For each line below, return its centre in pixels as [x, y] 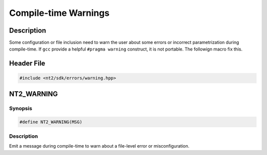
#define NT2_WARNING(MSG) [51, 122]
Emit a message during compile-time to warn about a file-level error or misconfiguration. [99, 146]
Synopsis [21, 108]
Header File [27, 64]
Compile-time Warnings [59, 13]
